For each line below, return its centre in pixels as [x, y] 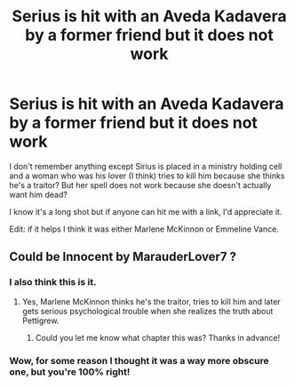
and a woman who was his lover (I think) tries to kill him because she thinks [147, 176]
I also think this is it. [53, 282]
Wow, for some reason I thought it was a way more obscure [139, 360]
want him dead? [39, 194]
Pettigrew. [40, 320]
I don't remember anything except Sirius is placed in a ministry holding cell [146, 166]
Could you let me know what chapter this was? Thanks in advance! [158, 337]
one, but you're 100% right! [70, 372]
